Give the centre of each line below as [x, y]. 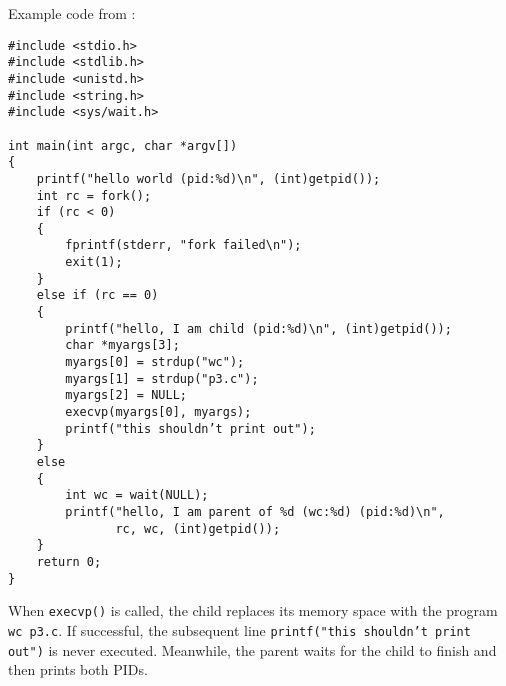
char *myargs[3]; [122, 345]
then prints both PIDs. [78, 669]
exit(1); [94, 262]
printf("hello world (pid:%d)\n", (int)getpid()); [208, 178]
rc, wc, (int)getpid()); [198, 528]
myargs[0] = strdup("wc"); [155, 362]
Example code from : [72, 13]
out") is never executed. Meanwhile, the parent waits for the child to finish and [252, 649]
